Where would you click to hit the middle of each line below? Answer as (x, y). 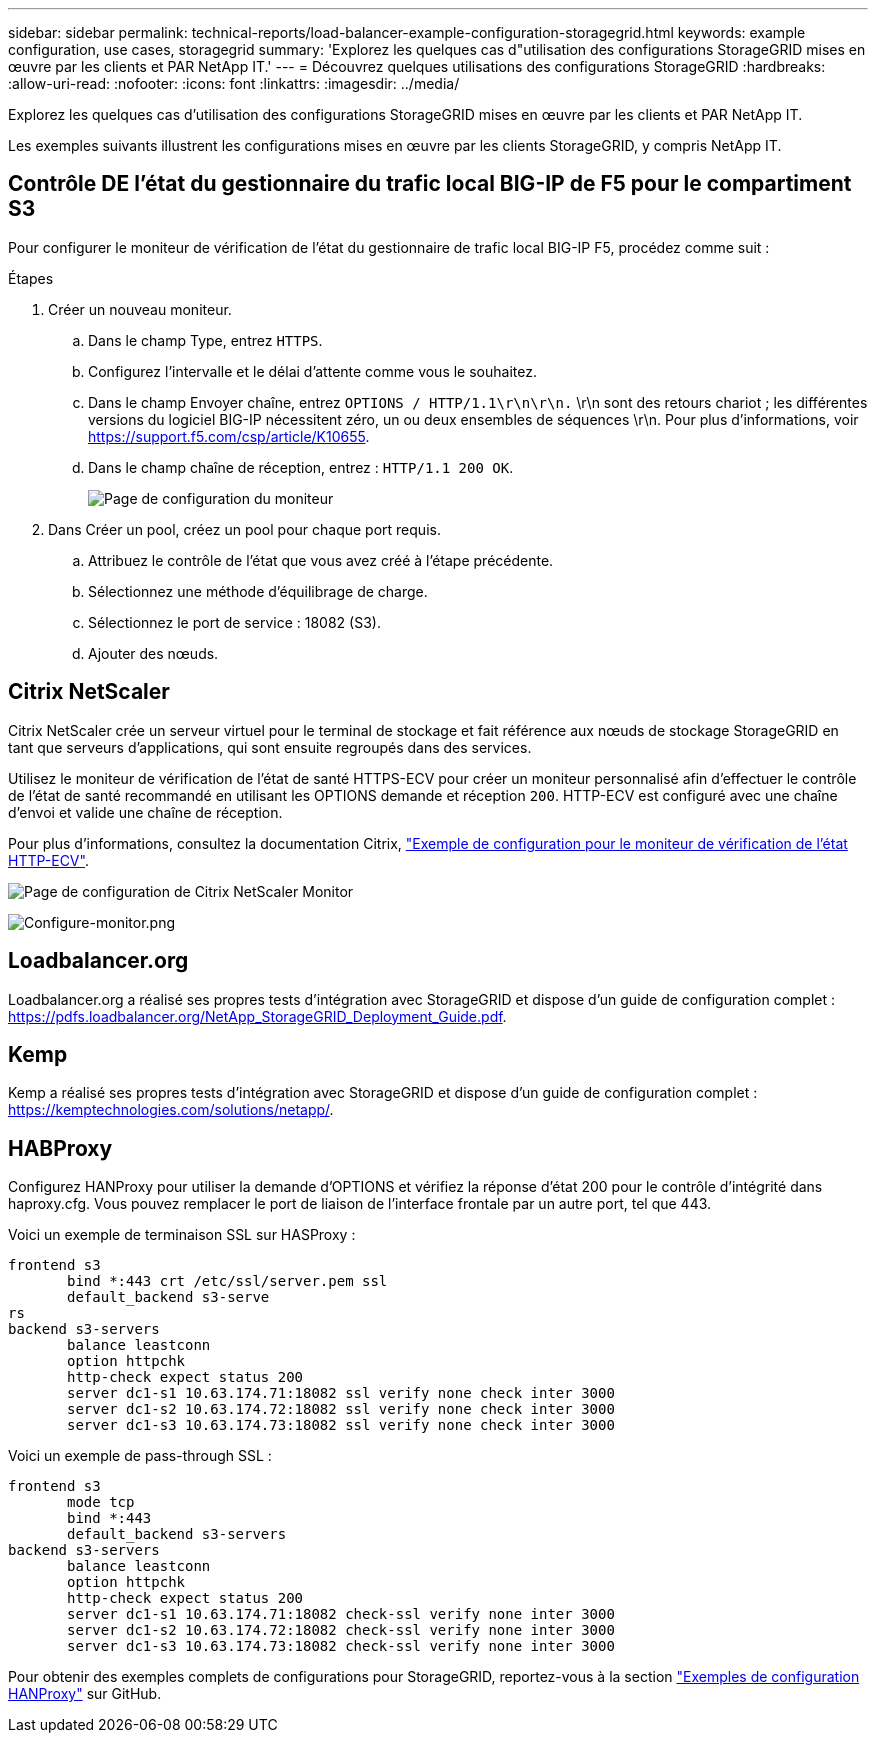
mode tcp (101, 1502)
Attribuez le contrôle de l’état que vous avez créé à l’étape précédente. (321, 560)
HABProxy (60, 1148)
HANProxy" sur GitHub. (85, 1694)
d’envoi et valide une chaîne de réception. (145, 812)
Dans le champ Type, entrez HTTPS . (205, 340)
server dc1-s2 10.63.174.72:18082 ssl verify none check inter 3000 (341, 1409)
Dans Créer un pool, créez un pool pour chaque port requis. (244, 529)
